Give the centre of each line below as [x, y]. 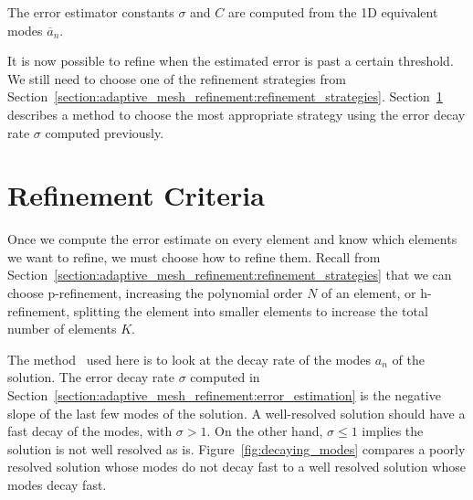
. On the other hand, [265, 431]
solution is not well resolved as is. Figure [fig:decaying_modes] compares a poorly [236, 448]
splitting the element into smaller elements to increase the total [251, 310]
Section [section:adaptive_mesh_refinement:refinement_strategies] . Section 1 [225, 96]
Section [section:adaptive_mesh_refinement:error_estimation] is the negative [224, 395]
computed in [225, 377]
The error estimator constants [91, 12]
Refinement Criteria [136, 195]
